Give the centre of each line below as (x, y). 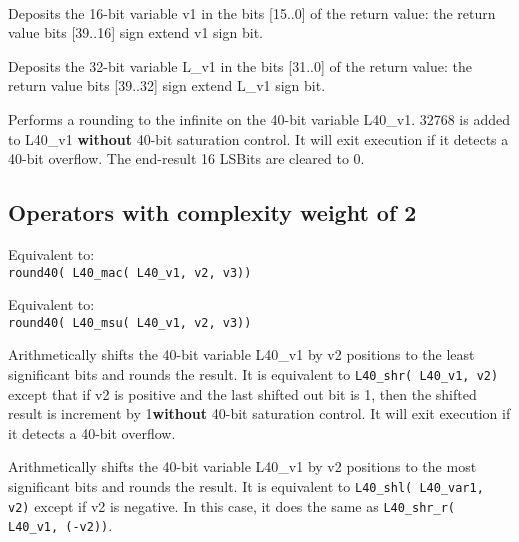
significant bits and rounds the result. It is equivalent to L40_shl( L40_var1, (246, 486)
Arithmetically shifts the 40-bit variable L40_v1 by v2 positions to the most (242, 466)
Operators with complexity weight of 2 (212, 212)
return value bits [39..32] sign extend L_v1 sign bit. (167, 85)
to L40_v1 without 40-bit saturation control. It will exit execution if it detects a (258, 138)
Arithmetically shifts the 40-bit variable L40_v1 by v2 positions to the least (241, 354)
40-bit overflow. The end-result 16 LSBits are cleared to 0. (186, 158)
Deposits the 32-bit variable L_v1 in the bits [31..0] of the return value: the (240, 65)
